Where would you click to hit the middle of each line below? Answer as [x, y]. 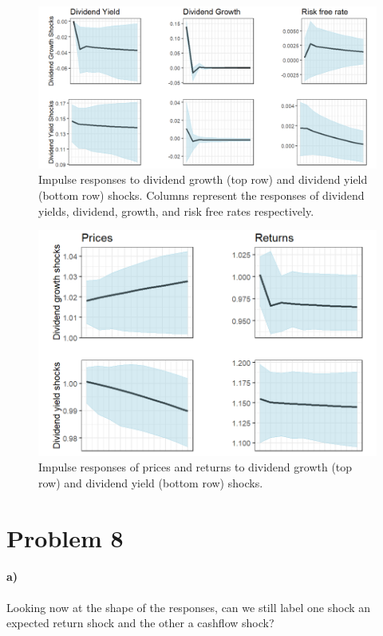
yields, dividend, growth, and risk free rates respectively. [176, 211]
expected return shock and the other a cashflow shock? [140, 623]
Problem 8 [65, 537]
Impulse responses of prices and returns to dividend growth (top [195, 467]
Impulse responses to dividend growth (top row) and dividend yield [203, 179]
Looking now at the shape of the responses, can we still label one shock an [189, 607]
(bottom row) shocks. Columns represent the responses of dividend [201, 195]
